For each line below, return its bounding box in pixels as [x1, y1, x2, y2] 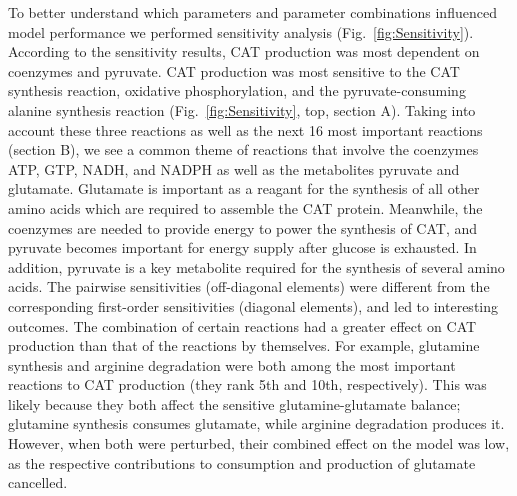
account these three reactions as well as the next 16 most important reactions [8, 119, 483, 140]
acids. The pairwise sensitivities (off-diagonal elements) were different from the [8, 276, 490, 297]
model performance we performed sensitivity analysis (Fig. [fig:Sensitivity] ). [8, 21, 474, 42]
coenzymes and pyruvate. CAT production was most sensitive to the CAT [8, 60, 460, 81]
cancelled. [8, 472, 68, 493]
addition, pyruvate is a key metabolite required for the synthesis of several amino [8, 256, 505, 277]
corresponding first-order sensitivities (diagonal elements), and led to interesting [8, 295, 499, 316]
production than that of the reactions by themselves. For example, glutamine [8, 335, 480, 356]
